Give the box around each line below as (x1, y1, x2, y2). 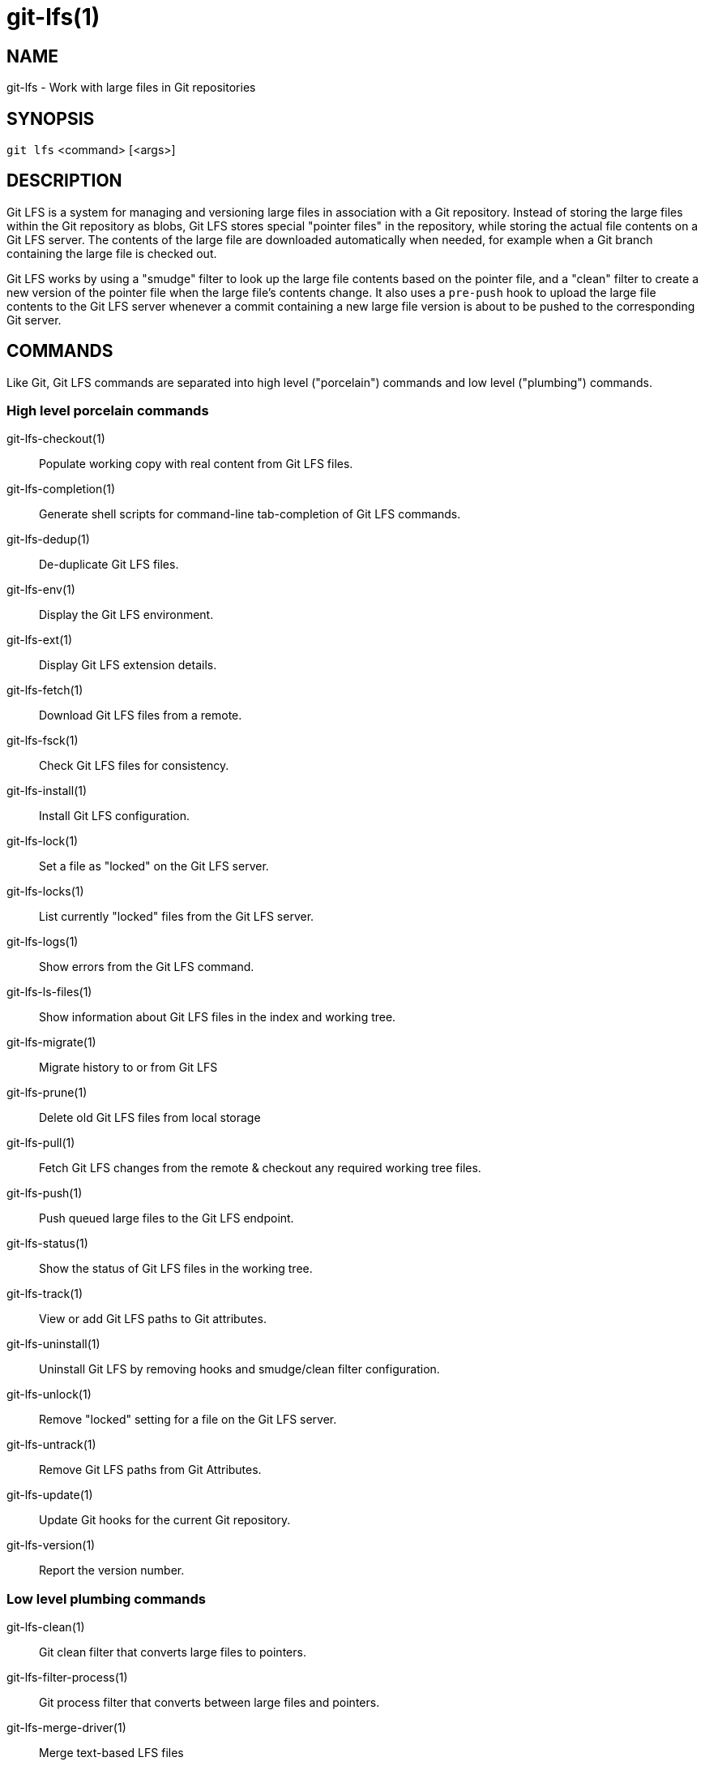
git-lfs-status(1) (6, 1236, 88, 1251)
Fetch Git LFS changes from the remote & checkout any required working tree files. (39, 1161, 481, 1175)
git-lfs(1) (6, 3, 100, 31)
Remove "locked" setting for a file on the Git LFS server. (39, 1412, 337, 1427)
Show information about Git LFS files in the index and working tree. (39, 1010, 396, 1025)
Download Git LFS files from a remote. (39, 708, 242, 723)
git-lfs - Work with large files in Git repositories (6, 80, 256, 95)
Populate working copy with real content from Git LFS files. (39, 457, 353, 471)
